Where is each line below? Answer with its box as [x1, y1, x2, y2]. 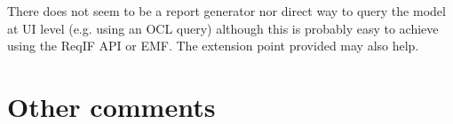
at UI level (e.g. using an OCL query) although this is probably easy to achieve [7, 19, 439, 37]
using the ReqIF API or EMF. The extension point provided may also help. [7, 36, 419, 55]
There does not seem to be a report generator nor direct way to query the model [7, 2, 446, 19]
